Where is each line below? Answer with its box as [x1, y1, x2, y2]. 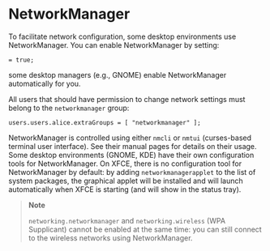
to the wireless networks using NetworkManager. [28, 232, 193, 243]
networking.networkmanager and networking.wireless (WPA [28, 215, 225, 225]
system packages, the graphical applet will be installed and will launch [8, 176, 243, 185]
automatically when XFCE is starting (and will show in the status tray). [8, 184, 242, 194]
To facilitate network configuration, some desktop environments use [8, 32, 237, 41]
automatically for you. [8, 79, 81, 88]
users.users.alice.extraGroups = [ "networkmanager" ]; [8, 118, 201, 126]
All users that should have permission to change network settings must [8, 94, 246, 104]
